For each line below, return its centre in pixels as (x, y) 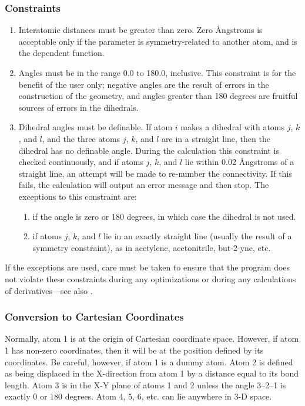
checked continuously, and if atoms (81, 162)
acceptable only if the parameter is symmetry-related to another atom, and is (158, 41)
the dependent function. (61, 53)
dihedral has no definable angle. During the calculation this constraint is (149, 150)
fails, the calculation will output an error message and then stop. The (144, 185)
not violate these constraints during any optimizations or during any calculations (150, 278)
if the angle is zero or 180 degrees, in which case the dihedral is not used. (164, 216)
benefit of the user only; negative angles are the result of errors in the (144, 84)
